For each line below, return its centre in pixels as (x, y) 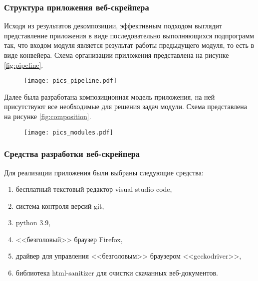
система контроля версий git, (60, 206)
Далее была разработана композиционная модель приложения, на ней (110, 96)
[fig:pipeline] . (24, 65)
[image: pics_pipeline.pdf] (71, 81)
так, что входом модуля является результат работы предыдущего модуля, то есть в (129, 45)
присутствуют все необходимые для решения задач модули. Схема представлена (126, 106)
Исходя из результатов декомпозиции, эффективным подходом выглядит (113, 26)
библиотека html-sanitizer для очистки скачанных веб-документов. (117, 273)
